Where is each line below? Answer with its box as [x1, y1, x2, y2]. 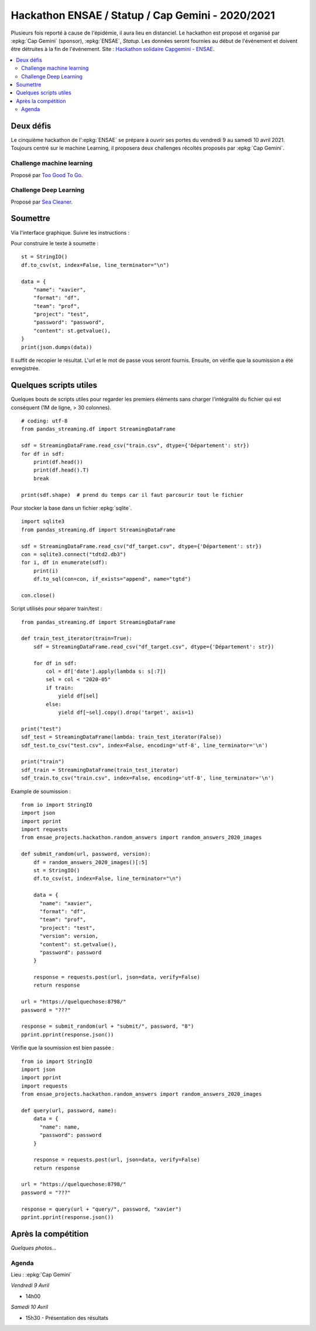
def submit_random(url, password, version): [21, 851, 152, 858]
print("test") [21, 725, 61, 732]
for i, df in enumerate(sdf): [21, 559, 108, 566]
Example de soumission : [11, 788, 71, 795]
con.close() [21, 592, 56, 598]
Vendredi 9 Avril [11, 1282, 50, 1289]
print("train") [21, 758, 65, 765]
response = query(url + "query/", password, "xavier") [21, 1205, 182, 1213]
